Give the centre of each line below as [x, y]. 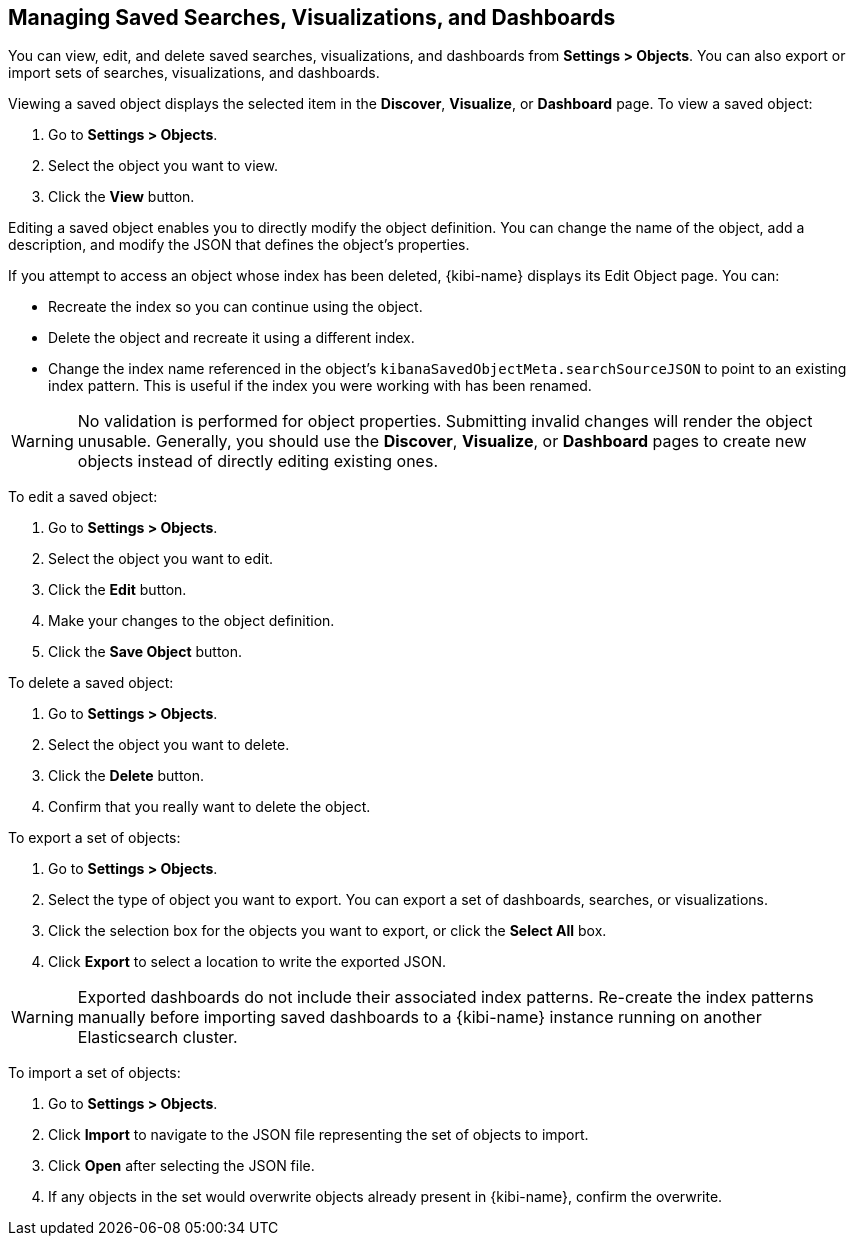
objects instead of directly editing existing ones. [257, 461]
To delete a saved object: [91, 683]
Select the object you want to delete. [169, 745]
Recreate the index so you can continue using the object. [235, 307]
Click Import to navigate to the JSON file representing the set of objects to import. [318, 1135]
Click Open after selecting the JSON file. [181, 1166]
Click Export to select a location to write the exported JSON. [247, 962]
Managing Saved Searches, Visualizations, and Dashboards [312, 17]
